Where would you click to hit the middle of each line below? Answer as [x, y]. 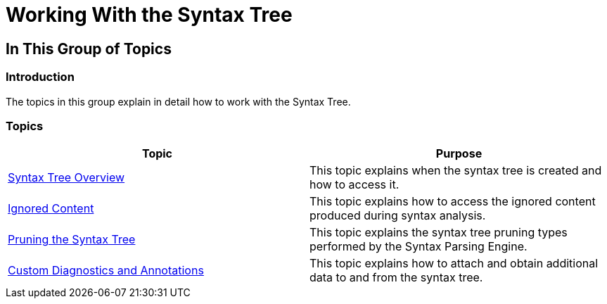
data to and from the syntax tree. [396, 278]
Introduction [40, 77]
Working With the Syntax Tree [149, 15]
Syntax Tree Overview [66, 178]
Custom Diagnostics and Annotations [106, 271]
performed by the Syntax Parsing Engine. [418, 247]
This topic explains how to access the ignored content [453, 202]
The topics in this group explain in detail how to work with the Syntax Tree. [178, 101]
